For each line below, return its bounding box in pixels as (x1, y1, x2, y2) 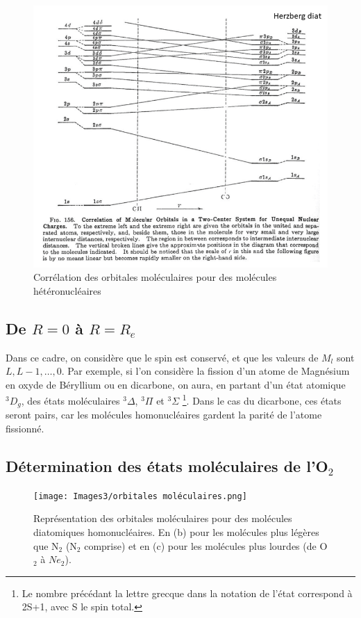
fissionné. (6, 421, 44, 436)
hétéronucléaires (33, 283, 101, 298)
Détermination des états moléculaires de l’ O (6, 455, 328, 477)
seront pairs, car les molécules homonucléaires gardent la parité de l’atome (6, 407, 322, 422)
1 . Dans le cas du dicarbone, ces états (182, 391, 342, 407)
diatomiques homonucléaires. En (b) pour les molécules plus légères (33, 525, 319, 539)
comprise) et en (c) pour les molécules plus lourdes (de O (84, 538, 328, 553)
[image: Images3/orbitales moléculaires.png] (33, 491, 247, 501)
